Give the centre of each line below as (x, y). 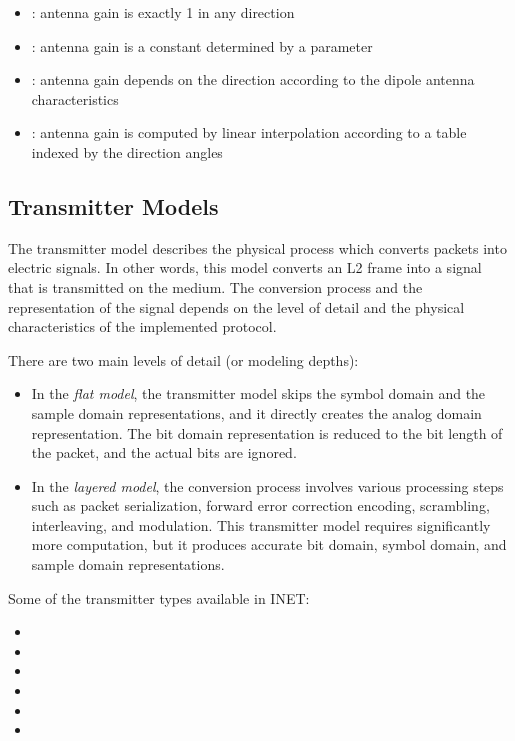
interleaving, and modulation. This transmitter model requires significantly (261, 524)
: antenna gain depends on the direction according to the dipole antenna (253, 79)
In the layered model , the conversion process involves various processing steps (267, 485)
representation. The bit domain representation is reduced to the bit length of (267, 432)
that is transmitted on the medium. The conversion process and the (215, 286)
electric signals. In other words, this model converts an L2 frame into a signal (245, 267)
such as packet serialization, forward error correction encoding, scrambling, (260, 505)
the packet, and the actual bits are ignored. (164, 452)
